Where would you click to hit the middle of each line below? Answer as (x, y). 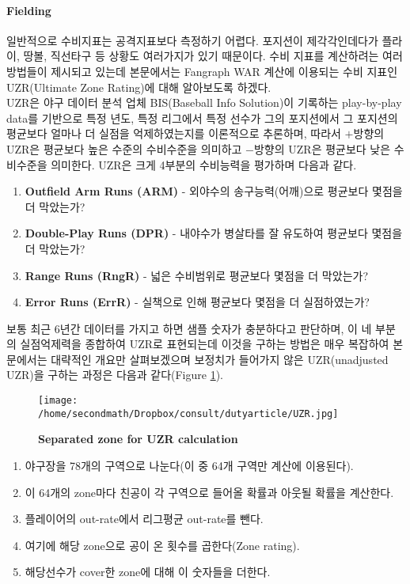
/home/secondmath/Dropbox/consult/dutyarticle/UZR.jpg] (188, 413)
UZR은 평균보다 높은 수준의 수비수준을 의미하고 (124, 148)
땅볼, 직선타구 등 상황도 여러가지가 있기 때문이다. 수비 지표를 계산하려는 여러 (213, 56)
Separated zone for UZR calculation (138, 439)
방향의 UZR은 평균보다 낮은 (322, 148)
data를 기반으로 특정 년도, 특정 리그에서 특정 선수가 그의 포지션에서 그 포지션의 (202, 118)
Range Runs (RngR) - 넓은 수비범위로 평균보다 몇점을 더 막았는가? (196, 275)
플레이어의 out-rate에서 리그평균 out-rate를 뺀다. (144, 519)
